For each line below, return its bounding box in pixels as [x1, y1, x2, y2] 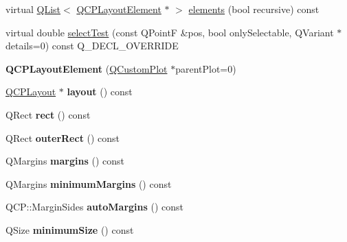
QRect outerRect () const [5, 130, 120, 145]
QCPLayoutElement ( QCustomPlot [5, 61, 168, 75]
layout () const [67, 84, 133, 99]
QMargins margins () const [5, 154, 124, 168]
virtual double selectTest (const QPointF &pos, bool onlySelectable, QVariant [5, 25, 334, 39]
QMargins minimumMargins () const [5, 176, 172, 191]
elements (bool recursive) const [188, 2, 320, 16]
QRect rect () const [5, 107, 91, 121]
